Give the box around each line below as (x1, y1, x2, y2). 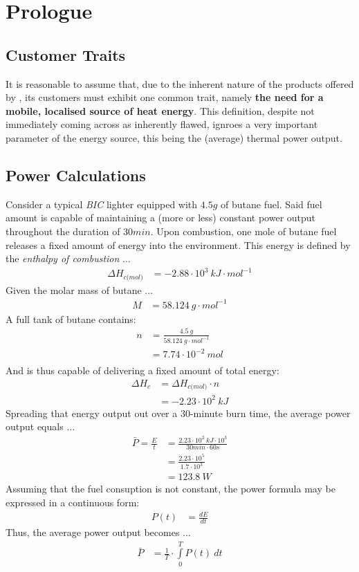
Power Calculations (6, 164, 146, 185)
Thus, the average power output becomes (6, 525, 180, 539)
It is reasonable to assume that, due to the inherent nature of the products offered (6, 76, 354, 91)
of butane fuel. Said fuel (221, 196, 322, 211)
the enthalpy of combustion (6, 251, 120, 266)
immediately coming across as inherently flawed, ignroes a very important (6, 117, 318, 131)
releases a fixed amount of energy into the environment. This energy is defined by (6, 237, 351, 252)
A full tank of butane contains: (6, 311, 136, 326)
